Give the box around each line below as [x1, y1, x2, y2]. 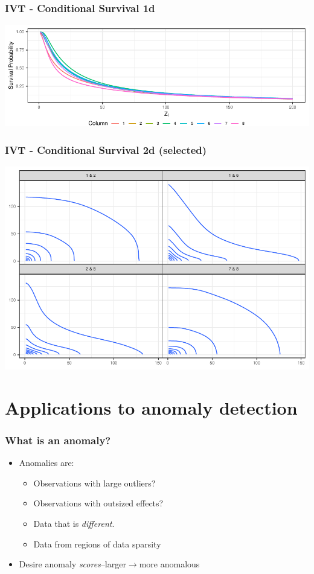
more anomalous [139, 558, 200, 570]
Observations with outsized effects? [33, 497, 164, 509]
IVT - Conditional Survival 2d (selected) [5, 142, 207, 157]
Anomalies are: [19, 456, 74, 469]
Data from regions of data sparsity [33, 537, 161, 550]
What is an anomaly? [5, 432, 111, 447]
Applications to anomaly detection [5, 395, 298, 419]
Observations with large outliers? [33, 476, 156, 489]
